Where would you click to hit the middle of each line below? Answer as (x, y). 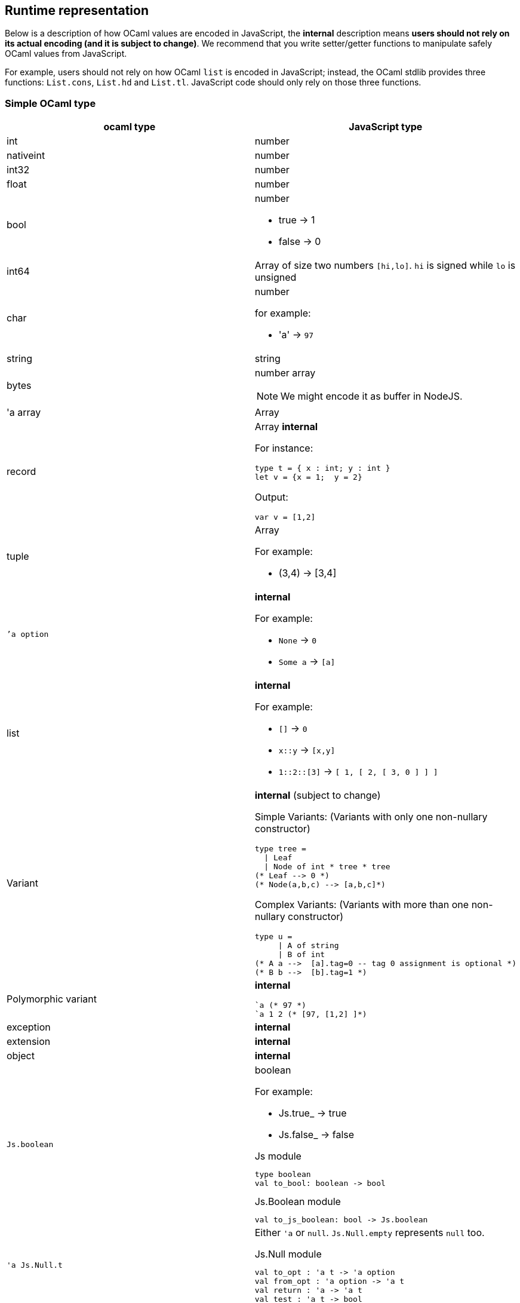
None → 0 (298, 640)
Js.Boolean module (298, 1202)
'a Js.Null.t (35, 1265)
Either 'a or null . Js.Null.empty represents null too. (370, 1233)
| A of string (308, 946)
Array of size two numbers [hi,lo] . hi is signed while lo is (385, 266)
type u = (273, 937)
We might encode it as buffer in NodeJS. (371, 396)
